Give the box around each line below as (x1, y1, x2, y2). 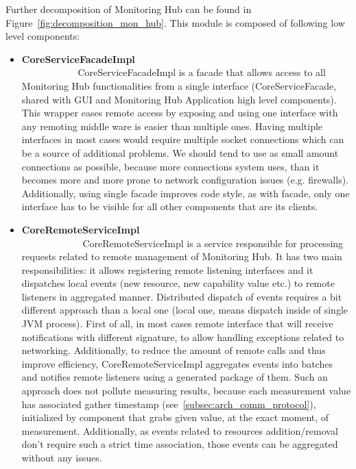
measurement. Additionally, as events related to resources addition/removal (21, 423, 338, 438)
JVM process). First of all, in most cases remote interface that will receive (21, 316, 333, 331)
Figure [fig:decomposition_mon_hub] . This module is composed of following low (5, 15, 345, 29)
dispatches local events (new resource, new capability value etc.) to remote (21, 276, 335, 290)
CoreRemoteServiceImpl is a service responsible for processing (82, 236, 344, 250)
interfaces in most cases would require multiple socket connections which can (21, 132, 344, 147)
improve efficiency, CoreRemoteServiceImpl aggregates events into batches (21, 356, 333, 370)
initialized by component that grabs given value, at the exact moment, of (21, 410, 329, 424)
